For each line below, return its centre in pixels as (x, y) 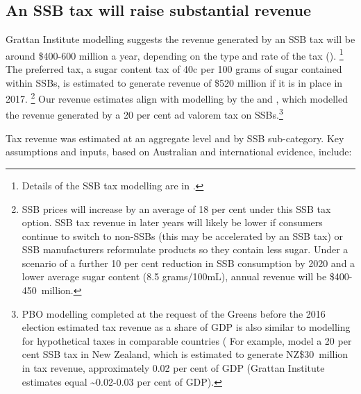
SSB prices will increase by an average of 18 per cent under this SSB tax (176, 208)
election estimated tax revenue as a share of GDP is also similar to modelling (186, 327)
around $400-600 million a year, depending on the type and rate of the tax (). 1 (175, 54)
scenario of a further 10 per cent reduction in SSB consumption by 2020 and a (188, 263)
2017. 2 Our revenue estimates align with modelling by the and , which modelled (177, 97)
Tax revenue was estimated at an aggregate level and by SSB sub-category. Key (175, 138)
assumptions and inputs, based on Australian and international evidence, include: (179, 152)
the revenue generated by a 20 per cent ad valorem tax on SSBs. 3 (144, 114)
